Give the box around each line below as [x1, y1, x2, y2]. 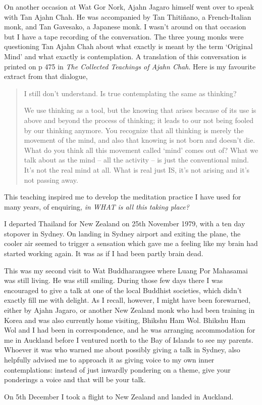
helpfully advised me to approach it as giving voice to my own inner [4, 354, 215, 364]
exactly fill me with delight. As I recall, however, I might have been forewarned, [4, 295, 251, 305]
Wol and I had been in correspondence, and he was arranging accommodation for [4, 325, 255, 335]
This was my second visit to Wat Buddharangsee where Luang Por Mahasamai [4, 265, 248, 275]
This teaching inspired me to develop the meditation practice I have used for [4, 191, 241, 202]
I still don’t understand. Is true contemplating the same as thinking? [24, 88, 237, 98]
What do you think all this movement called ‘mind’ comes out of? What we [24, 144, 258, 155]
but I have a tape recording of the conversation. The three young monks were [4, 31, 244, 42]
